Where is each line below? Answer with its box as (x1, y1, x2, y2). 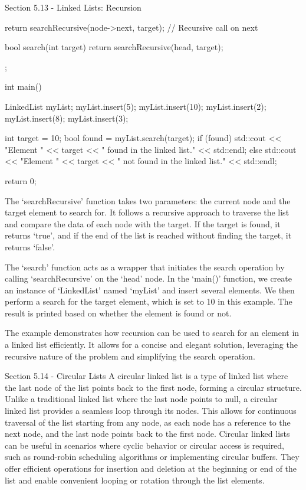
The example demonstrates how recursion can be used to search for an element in (5, 326, 300, 339)
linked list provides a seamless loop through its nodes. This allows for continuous (5, 404, 297, 417)
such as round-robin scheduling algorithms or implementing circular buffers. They (5, 450, 300, 463)
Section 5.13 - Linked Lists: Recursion (5, 1, 142, 13)
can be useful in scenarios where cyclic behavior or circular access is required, (5, 439, 285, 451)
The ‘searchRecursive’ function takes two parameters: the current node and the (5, 194, 291, 207)
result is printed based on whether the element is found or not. (5, 306, 232, 319)
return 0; (5, 174, 37, 187)
